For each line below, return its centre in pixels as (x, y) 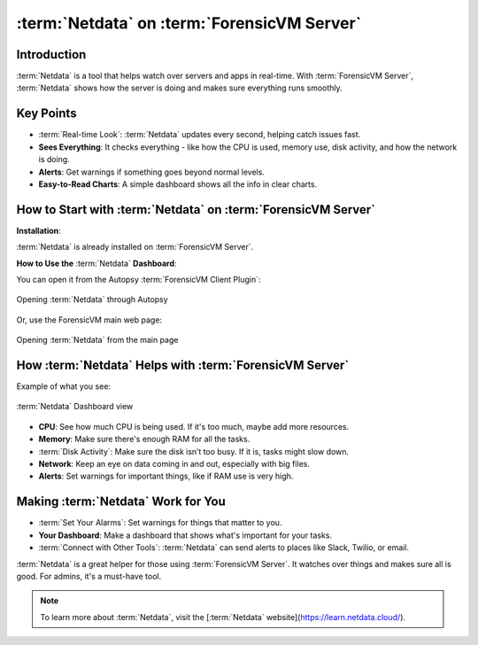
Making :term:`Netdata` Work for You (121, 502)
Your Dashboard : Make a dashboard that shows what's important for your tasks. (185, 535)
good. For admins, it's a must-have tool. (89, 576)
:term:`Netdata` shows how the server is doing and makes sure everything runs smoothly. (179, 88)
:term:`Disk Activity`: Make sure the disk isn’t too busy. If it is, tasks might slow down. (194, 451)
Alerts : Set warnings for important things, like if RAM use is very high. (166, 476)
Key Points (46, 114)
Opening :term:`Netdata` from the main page (97, 340)
